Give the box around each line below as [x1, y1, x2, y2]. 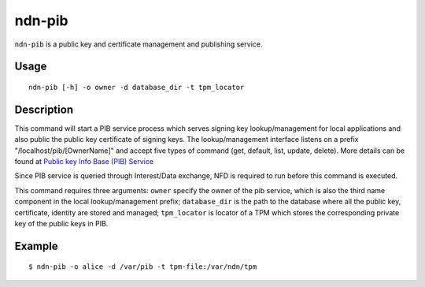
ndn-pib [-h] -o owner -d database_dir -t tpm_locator [28, 83, 245, 91]
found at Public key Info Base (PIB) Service [14, 157, 153, 166]
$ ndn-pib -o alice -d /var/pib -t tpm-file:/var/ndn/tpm [28, 263, 257, 271]
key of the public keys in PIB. [14, 218, 109, 228]
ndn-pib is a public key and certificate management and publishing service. [14, 39, 263, 49]
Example [14, 239, 58, 252]
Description [14, 102, 74, 116]
